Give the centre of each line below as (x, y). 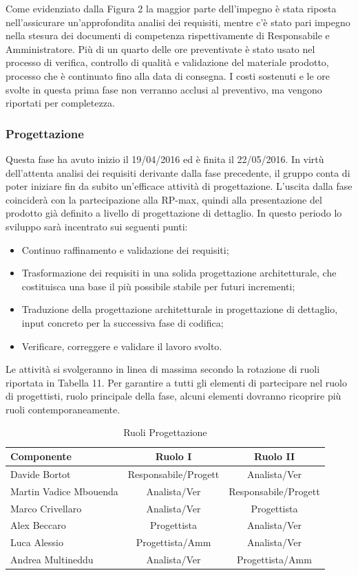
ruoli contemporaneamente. (63, 409)
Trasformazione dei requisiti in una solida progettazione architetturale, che (179, 273)
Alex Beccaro (38, 525)
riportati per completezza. (60, 103)
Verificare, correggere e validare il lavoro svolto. (122, 346)
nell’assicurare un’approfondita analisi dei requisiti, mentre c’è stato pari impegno (178, 22)
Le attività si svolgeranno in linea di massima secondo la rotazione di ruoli (163, 369)
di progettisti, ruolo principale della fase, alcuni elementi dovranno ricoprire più (173, 396)
